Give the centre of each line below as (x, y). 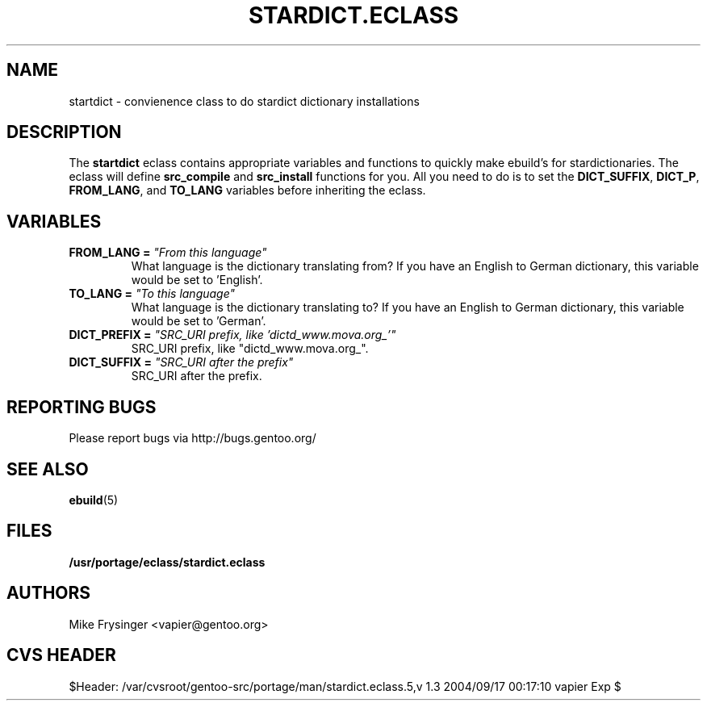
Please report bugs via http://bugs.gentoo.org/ (192, 438)
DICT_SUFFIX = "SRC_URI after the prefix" (181, 362)
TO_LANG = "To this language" (152, 294)
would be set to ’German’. (199, 321)
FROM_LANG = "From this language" (168, 253)
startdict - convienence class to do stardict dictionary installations (244, 101)
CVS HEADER (61, 655)
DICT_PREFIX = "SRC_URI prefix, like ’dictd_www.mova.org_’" (232, 335)
